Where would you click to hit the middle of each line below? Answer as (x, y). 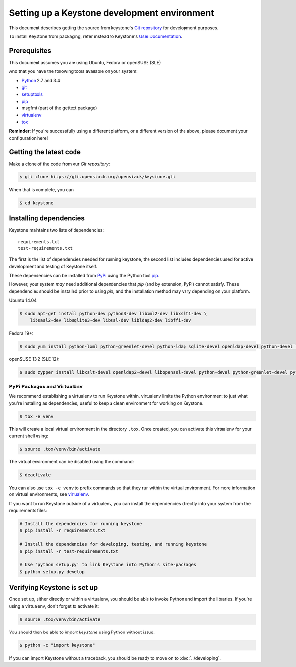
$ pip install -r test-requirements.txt (69, 551)
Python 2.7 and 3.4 (41, 80)
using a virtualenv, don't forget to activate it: (54, 606)
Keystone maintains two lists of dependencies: (56, 230)
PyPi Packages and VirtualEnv (46, 386)
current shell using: (29, 436)
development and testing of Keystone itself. (53, 266)
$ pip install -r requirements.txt (62, 530)
